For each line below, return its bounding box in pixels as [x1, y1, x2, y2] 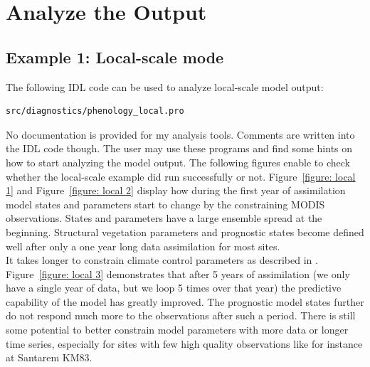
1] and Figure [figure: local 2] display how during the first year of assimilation [6, 183, 346, 198]
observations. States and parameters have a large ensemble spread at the [6, 211, 322, 225]
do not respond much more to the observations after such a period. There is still [6, 308, 356, 323]
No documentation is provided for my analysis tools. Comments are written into [6, 127, 355, 142]
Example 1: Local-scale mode [6, 46, 224, 68]
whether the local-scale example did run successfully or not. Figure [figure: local [6, 169, 356, 183]
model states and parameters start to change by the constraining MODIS [6, 196, 325, 211]
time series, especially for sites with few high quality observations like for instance [6, 336, 363, 351]
